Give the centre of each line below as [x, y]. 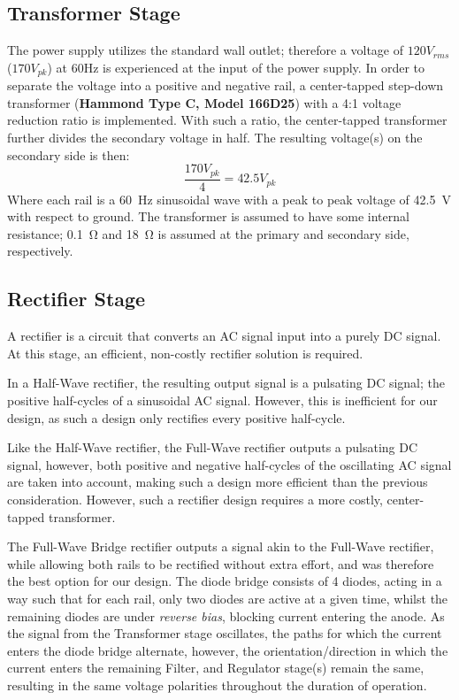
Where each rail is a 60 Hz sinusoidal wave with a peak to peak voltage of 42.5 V [229, 199]
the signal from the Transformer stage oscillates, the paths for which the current [225, 633]
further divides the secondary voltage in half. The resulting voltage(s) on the [215, 138]
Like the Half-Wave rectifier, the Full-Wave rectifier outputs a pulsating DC [213, 447]
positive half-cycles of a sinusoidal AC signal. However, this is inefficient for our [222, 400]
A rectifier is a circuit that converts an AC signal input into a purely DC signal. [224, 336]
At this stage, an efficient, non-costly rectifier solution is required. [185, 353]
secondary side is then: [69, 154]
